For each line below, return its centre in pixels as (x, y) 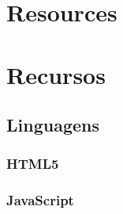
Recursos (56, 74)
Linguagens (53, 125)
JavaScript (40, 200)
